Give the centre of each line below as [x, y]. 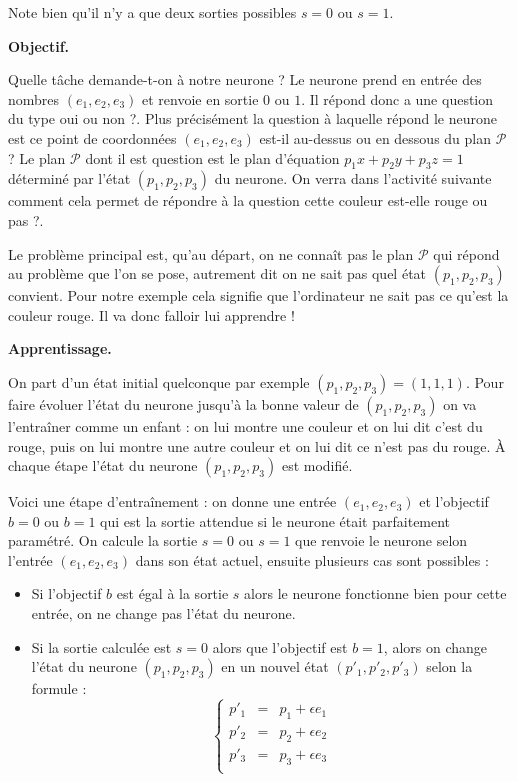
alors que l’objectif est [280, 646]
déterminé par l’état [69, 178]
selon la [449, 666]
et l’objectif [454, 501]
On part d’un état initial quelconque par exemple [159, 381]
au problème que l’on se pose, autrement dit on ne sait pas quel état [217, 273]
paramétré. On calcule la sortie [103, 540]
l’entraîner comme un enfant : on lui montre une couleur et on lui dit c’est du [245, 425]
